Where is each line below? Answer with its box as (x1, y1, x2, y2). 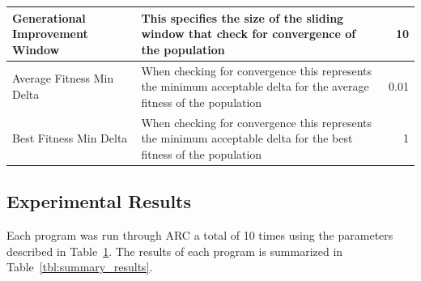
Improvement (12, 25, 88, 42)
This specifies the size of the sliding (141, 9, 344, 26)
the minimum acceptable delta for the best (141, 130, 353, 147)
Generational (12, 9, 86, 26)
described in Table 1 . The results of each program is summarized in (6, 242, 343, 259)
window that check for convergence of (141, 25, 356, 42)
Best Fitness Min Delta (12, 130, 128, 147)
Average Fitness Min (12, 70, 114, 87)
